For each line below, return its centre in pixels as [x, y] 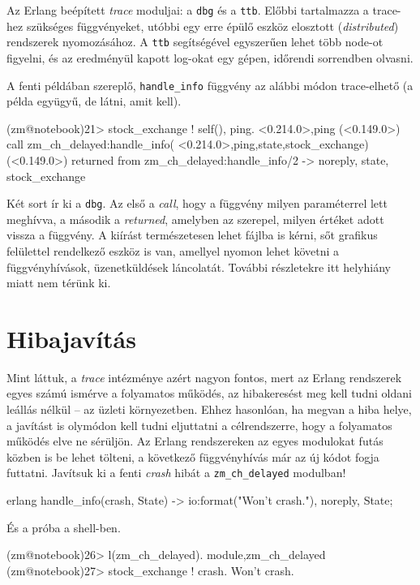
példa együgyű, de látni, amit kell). [94, 101]
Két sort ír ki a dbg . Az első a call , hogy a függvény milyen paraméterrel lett [197, 203]
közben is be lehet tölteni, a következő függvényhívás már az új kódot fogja [193, 456]
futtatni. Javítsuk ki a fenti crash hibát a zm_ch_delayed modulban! [176, 473]
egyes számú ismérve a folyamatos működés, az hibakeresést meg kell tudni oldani [209, 393]
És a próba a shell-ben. [64, 527]
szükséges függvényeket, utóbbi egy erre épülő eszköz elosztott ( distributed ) [212, 26]
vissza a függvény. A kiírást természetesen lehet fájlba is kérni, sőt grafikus [192, 235]
